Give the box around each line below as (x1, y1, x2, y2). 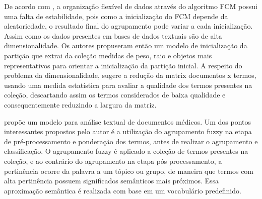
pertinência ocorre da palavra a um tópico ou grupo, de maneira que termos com (4, 165, 254, 176)
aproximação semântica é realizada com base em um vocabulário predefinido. (4, 185, 241, 195)
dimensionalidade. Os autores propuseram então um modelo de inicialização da (4, 40, 247, 51)
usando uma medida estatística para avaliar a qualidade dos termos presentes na (4, 79, 252, 90)
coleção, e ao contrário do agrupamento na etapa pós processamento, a (4, 155, 222, 166)
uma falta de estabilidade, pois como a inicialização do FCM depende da (4, 11, 228, 21)
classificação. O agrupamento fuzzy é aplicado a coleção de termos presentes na (4, 146, 248, 156)
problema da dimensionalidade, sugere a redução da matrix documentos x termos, (4, 70, 256, 80)
